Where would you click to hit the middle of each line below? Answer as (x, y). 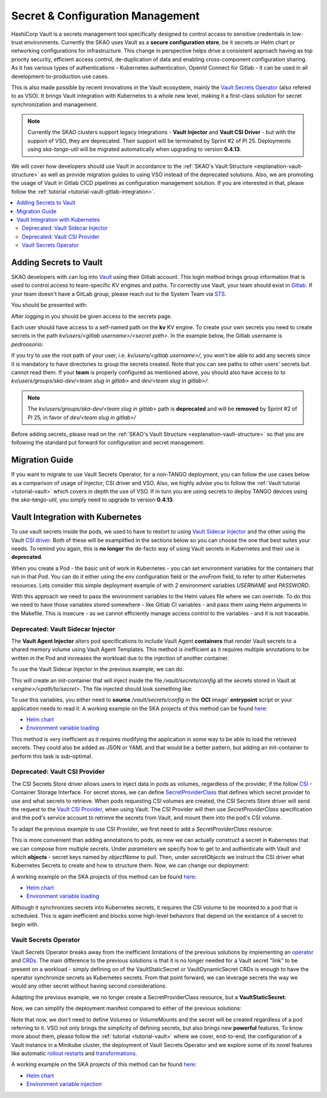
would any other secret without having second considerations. (89, 986)
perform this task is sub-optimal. (52, 756)
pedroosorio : (27, 344)
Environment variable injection (64, 1084)
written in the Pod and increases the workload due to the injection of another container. (120, 658)
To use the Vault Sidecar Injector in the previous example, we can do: (97, 669)
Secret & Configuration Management (105, 16)
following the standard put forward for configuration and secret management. (108, 443)
